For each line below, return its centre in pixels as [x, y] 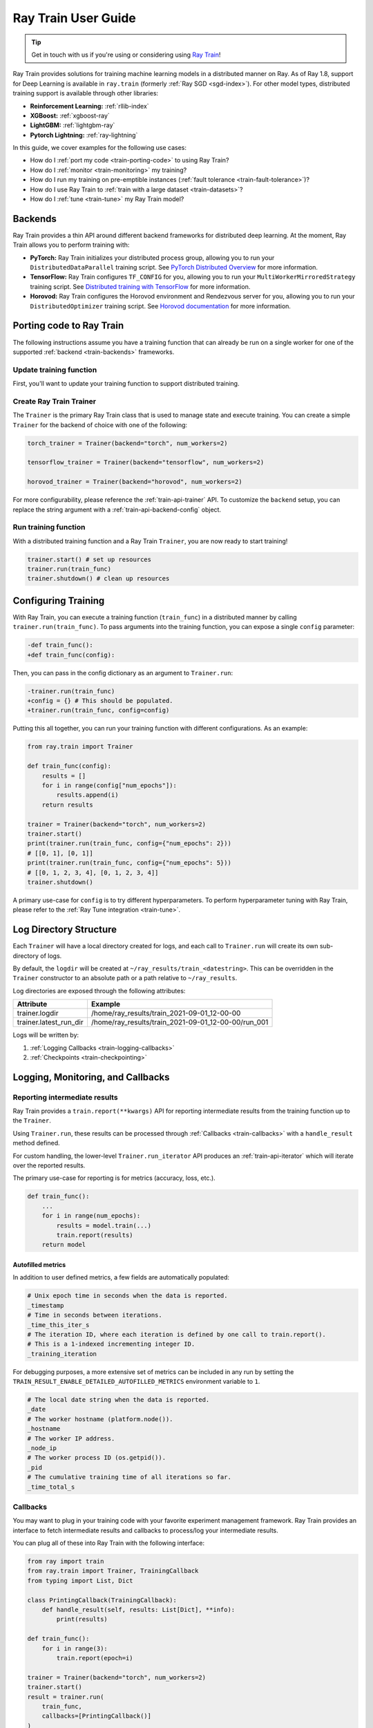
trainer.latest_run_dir [50, 1022]
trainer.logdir [38, 1013]
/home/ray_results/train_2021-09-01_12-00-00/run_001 [180, 1022]
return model [64, 1245]
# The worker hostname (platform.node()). [100, 1419]
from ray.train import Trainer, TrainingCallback [113, 1571]
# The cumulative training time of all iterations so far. [129, 1477]
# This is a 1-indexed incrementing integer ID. [111, 1344]
